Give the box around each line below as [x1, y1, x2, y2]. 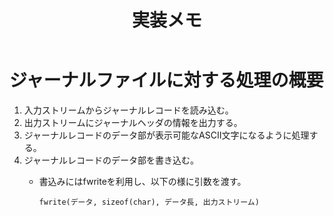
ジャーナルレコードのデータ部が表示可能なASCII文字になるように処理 [23, 129, 310, 141]
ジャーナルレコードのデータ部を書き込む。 [23, 154, 200, 166]
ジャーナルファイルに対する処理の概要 [9, 69, 324, 92]
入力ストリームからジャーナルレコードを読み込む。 [23, 104, 234, 116]
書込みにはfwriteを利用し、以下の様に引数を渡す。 [38, 175, 247, 187]
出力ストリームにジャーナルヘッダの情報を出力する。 [23, 116, 243, 128]
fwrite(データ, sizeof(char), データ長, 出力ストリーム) [38, 197, 260, 207]
